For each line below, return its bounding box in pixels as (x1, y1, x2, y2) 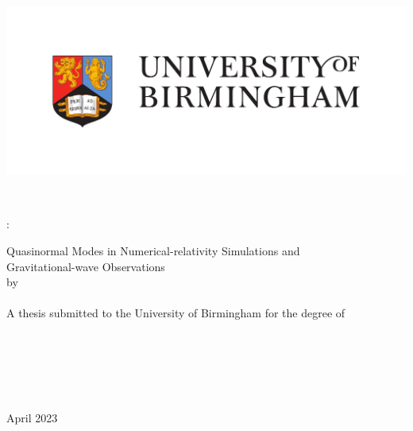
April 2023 (6, 409, 58, 425)
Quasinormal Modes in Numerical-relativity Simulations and (6, 242, 300, 258)
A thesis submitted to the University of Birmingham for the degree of (6, 305, 345, 321)
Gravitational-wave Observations (6, 258, 165, 274)
